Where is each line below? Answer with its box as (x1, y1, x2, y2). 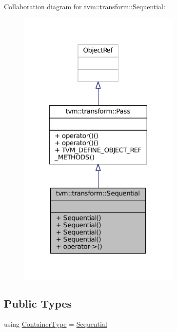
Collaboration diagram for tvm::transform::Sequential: (4, 1, 165, 11)
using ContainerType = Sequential (4, 319, 107, 329)
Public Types (4, 296, 72, 311)
